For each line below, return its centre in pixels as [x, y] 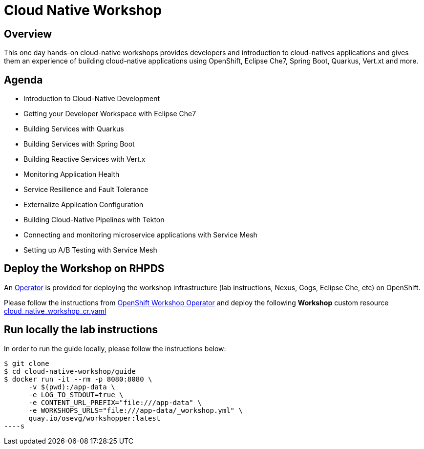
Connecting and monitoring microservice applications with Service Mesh [140, 235]
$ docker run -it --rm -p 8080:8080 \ [78, 379]
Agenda [23, 80]
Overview [28, 34]
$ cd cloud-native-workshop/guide [70, 371]
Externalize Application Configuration [84, 205]
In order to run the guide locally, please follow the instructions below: [115, 348]
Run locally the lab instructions [81, 330]
